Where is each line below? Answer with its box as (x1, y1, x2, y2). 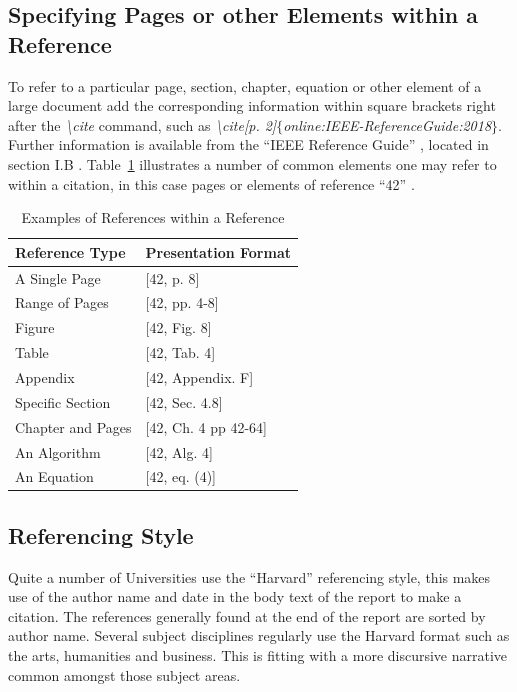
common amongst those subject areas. (8, 664, 241, 685)
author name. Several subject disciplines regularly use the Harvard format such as (8, 625, 510, 646)
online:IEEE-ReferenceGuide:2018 (283, 114, 492, 135)
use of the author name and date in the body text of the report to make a (8, 586, 462, 607)
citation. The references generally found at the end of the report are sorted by (8, 605, 486, 626)
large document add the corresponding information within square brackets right (8, 95, 496, 116)
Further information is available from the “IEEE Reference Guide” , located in (8, 134, 489, 155)
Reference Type (15, 241, 126, 262)
